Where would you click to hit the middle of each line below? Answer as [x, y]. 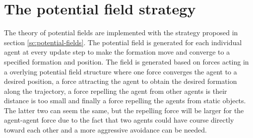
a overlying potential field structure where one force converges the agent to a [121, 71]
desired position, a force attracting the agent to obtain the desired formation [121, 81]
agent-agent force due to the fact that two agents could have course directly [119, 120]
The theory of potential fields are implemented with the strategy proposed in [121, 33]
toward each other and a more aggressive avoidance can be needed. [105, 130]
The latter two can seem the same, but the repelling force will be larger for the [124, 110]
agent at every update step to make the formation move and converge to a [117, 52]
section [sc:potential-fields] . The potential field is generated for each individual [123, 42]
